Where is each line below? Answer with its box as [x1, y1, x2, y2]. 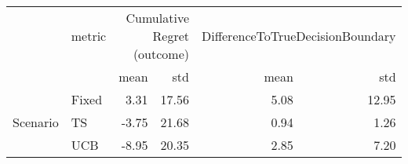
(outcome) [133, 45, 189, 63]
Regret [152, 27, 189, 45]
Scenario [13, 113, 59, 131]
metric [71, 27, 107, 45]
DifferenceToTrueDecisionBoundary [202, 27, 396, 45]
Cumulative [126, 9, 189, 27]
